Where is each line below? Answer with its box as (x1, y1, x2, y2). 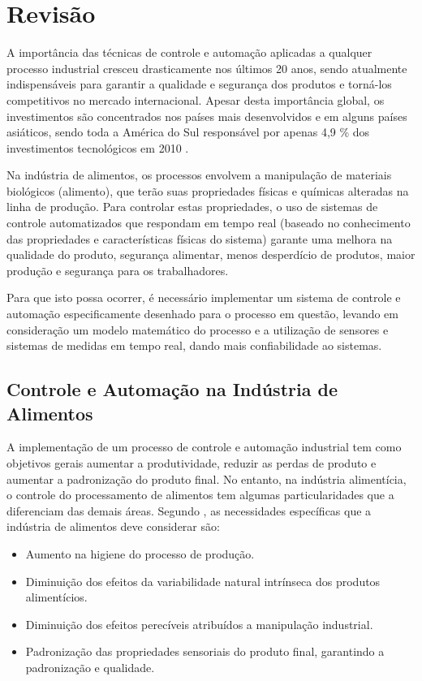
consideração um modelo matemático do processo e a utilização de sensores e (6, 321, 389, 338)
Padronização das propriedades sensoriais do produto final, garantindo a (25, 643, 385, 660)
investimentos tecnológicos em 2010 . (6, 139, 189, 156)
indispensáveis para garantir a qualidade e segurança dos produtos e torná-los (6, 75, 392, 93)
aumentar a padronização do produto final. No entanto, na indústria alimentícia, (6, 470, 407, 487)
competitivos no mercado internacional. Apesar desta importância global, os (6, 91, 385, 108)
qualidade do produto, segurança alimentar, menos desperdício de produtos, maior (6, 246, 416, 263)
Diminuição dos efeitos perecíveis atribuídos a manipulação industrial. (25, 615, 373, 632)
